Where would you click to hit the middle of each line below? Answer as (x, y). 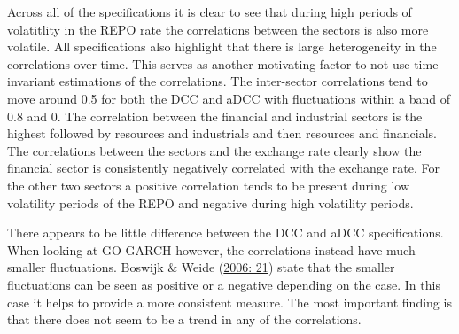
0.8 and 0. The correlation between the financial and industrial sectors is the (215, 116)
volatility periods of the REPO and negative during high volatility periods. (210, 202)
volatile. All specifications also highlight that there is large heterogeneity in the (222, 47)
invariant (31, 81)
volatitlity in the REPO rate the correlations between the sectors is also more (218, 29)
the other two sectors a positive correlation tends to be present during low (209, 185)
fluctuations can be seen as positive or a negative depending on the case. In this (224, 284)
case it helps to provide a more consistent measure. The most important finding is (229, 302)
